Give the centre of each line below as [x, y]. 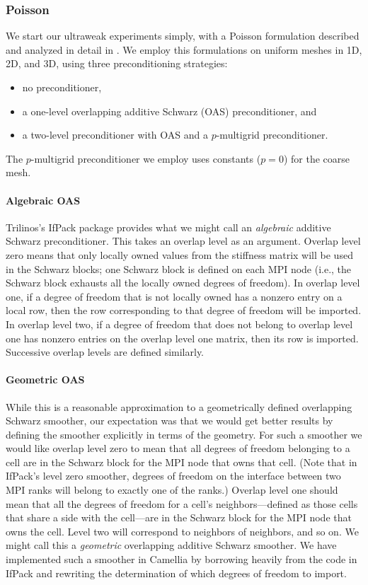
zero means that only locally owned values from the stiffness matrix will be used [179, 254]
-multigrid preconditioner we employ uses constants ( [146, 158]
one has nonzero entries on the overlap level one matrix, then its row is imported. [182, 338]
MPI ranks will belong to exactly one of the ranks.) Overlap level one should [172, 490]
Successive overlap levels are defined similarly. [105, 352]
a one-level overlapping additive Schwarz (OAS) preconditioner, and [169, 111]
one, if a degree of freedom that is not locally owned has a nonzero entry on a [174, 296]
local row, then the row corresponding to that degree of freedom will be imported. [184, 310]
